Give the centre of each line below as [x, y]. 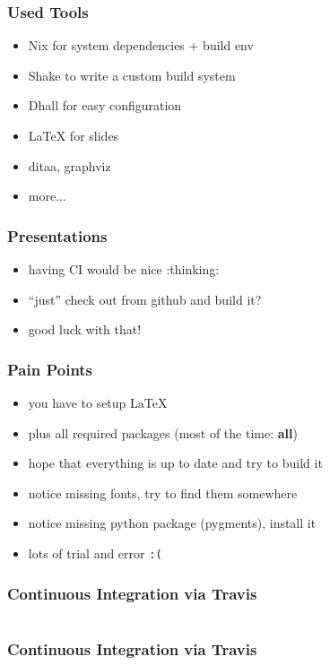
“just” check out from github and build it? [145, 299]
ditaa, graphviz [69, 165]
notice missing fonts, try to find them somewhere [163, 492]
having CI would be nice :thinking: [124, 269]
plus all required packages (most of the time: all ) [163, 432]
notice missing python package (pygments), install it [172, 523]
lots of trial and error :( [95, 553]
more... [47, 196]
